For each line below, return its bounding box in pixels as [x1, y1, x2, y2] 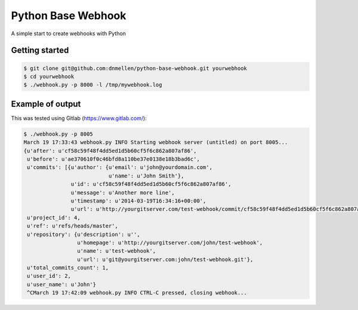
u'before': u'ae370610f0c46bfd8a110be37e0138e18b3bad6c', [27, 155, 200, 162]
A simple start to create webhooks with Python [11, 30, 126, 37]
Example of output [11, 99, 81, 109]
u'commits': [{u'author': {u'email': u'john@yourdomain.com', [27, 164, 213, 171]
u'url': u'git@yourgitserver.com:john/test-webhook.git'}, [76, 256, 254, 263]
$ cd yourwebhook [23, 73, 75, 80]
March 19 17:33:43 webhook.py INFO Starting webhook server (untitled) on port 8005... [23, 139, 288, 146]
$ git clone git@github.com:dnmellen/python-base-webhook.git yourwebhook [23, 65, 248, 72]
